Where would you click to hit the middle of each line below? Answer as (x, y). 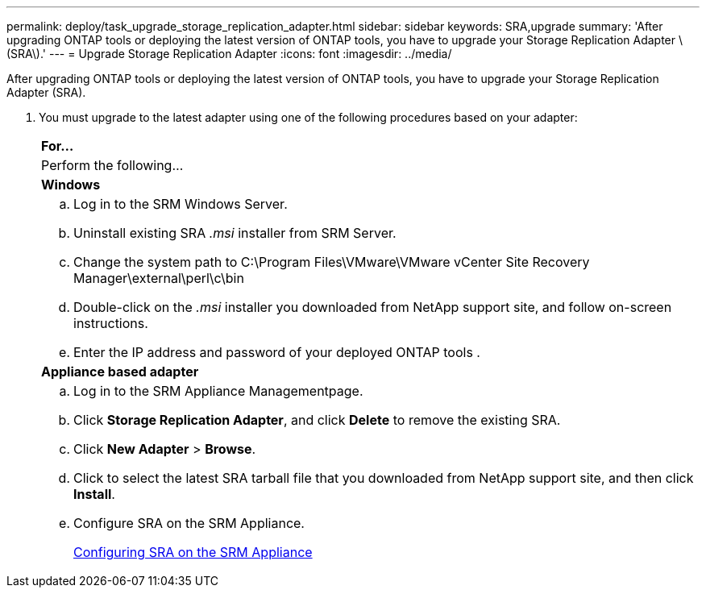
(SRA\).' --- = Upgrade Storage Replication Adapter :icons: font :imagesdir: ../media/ (229, 54)
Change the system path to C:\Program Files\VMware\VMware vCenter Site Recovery (332, 262)
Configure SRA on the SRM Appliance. (189, 523)
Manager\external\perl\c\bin (159, 278)
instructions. (111, 323)
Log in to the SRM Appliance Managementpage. (218, 391)
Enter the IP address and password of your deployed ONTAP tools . (277, 352)
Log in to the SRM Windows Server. (181, 204)
